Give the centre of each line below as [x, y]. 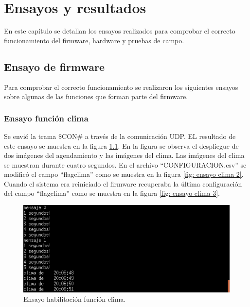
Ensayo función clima [46, 118]
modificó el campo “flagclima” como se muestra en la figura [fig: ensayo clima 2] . [124, 174]
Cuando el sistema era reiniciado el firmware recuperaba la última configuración [123, 183]
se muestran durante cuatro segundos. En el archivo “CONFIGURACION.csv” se [125, 164]
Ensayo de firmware [54, 66]
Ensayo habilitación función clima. [75, 299]
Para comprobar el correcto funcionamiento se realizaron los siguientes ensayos [121, 87]
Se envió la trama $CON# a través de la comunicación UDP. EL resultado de [120, 136]
